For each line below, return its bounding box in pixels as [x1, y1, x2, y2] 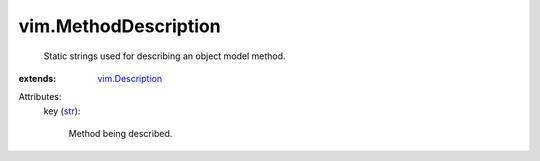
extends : [18, 72, 57, 84]
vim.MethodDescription [18, 15, 221, 37]
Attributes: [18, 91, 62, 103]
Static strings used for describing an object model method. [43, 50, 286, 62]
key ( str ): [43, 105, 81, 117]
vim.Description [97, 72, 163, 84]
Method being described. [68, 128, 173, 140]
